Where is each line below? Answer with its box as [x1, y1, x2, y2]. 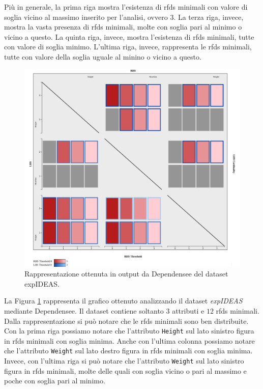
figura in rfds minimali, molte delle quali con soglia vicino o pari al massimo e [4, 365, 247, 376]
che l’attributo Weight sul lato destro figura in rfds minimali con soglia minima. [4, 345, 253, 356]
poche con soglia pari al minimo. [4, 375, 105, 386]
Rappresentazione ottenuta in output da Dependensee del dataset [24, 268, 228, 279]
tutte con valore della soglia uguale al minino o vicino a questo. [4, 51, 201, 62]
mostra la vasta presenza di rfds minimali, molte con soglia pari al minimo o [4, 21, 242, 32]
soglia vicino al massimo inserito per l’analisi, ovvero [4, 11, 168, 22]
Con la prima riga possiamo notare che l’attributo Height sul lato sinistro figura [4, 325, 254, 336]
